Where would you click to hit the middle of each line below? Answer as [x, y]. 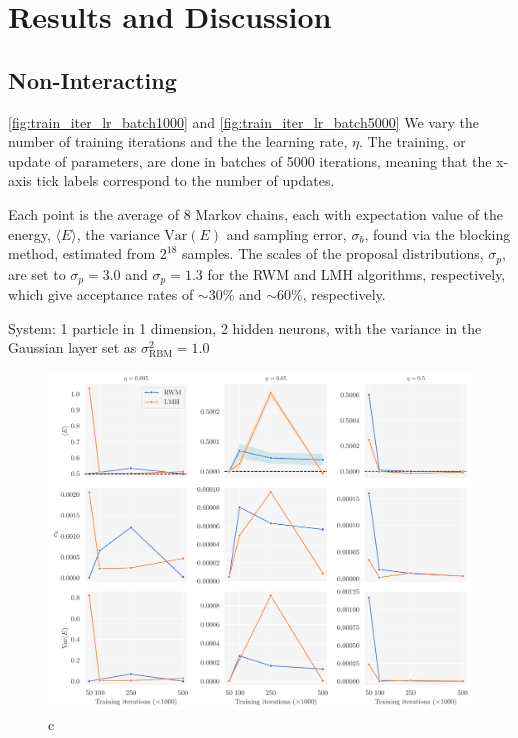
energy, [29, 233]
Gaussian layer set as [72, 347]
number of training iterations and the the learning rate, [178, 141]
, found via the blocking [437, 233]
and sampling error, [286, 233]
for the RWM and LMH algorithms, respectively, [356, 273]
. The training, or [412, 141]
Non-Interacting [92, 79]
